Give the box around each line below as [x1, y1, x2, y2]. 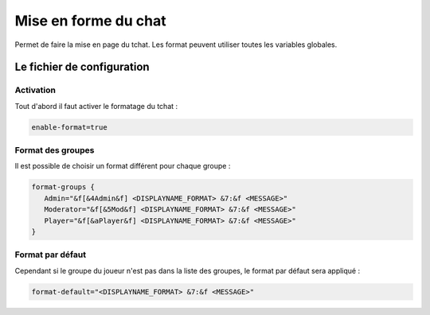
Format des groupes [14, 145, 95, 156]
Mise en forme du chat [14, 12, 166, 29]
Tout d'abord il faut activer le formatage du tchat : [14, 101, 178, 111]
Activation [14, 84, 56, 95]
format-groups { [31, 183, 96, 192]
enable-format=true [31, 122, 107, 131]
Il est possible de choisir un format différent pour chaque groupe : [14, 161, 231, 171]
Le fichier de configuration [14, 60, 150, 74]
